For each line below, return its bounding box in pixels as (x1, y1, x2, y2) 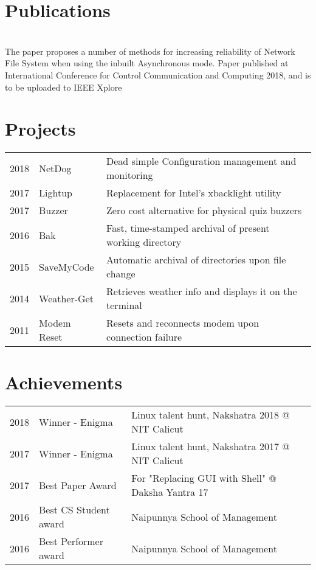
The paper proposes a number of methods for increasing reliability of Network (5, 44, 295, 57)
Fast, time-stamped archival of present (106, 221, 270, 235)
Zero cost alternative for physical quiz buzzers (106, 203, 302, 218)
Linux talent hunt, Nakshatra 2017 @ (131, 439, 290, 454)
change (106, 266, 136, 281)
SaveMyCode (39, 259, 94, 274)
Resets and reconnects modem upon (106, 316, 259, 330)
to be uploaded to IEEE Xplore (5, 80, 122, 93)
